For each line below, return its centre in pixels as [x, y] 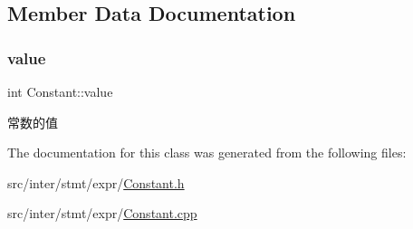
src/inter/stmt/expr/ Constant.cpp [102, 213]
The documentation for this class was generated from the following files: [207, 153]
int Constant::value [60, 91]
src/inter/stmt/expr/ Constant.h [96, 182]
